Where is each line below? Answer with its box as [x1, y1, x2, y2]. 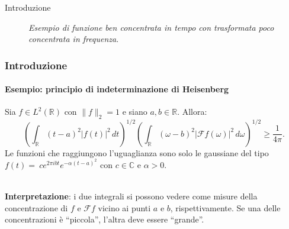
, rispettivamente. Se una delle [170, 201, 281, 214]
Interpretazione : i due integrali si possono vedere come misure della [5, 190, 258, 202]
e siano [122, 105, 147, 118]
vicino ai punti [98, 201, 151, 214]
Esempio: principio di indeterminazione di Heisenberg [5, 83, 229, 95]
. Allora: [177, 105, 207, 118]
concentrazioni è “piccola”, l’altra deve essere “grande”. [5, 213, 204, 225]
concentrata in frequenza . [28, 33, 119, 45]
